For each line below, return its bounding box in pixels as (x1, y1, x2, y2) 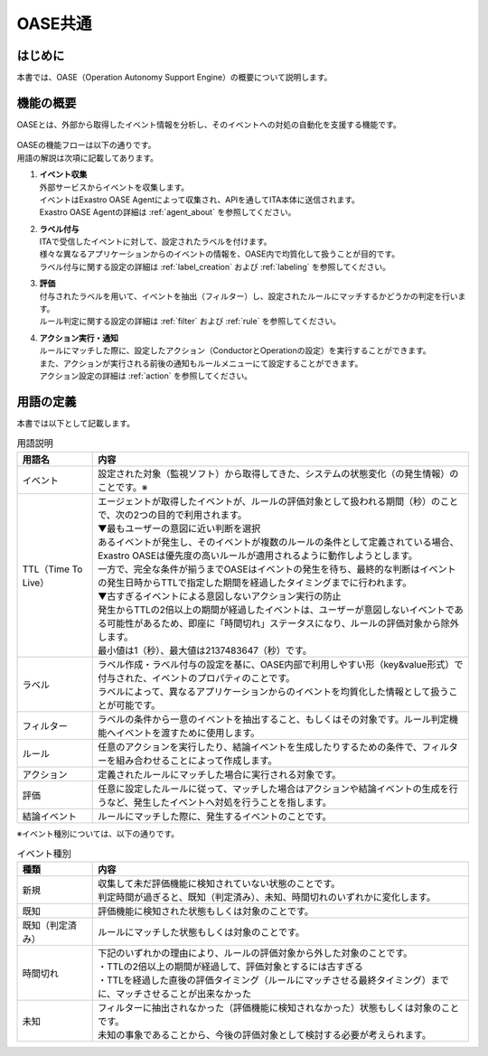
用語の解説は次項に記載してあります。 (16, 152, 158, 163)
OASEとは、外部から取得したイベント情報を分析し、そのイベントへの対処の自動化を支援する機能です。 (16, 118, 401, 130)
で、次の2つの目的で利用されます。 (98, 509, 248, 521)
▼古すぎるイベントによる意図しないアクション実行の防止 (98, 590, 343, 603)
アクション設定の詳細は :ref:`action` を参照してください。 (39, 370, 253, 381)
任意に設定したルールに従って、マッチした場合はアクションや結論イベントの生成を (98, 782, 449, 795)
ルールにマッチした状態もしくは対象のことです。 (98, 926, 305, 939)
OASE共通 (16, 14, 92, 33)
